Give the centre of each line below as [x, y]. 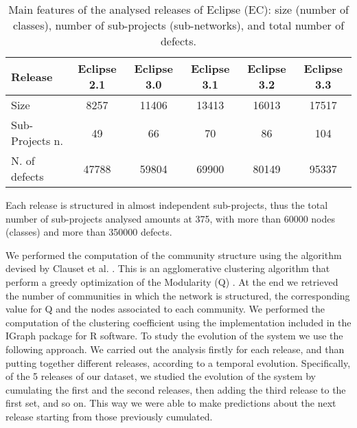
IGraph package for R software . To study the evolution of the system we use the [174, 336]
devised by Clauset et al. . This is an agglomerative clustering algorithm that [168, 268]
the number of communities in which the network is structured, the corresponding [178, 295]
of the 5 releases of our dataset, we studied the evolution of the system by [161, 376]
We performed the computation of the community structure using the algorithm [174, 255]
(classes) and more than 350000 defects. [89, 232]
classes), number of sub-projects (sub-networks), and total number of [178, 25]
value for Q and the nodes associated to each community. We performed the [165, 309]
